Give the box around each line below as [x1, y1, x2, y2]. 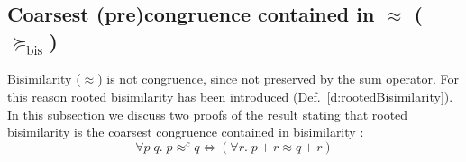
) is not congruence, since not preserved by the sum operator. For [97, 69, 460, 88]
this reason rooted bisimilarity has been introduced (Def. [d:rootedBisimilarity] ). [7, 86, 453, 105]
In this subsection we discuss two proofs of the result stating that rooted [7, 104, 408, 123]
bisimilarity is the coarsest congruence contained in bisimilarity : [7, 122, 364, 141]
